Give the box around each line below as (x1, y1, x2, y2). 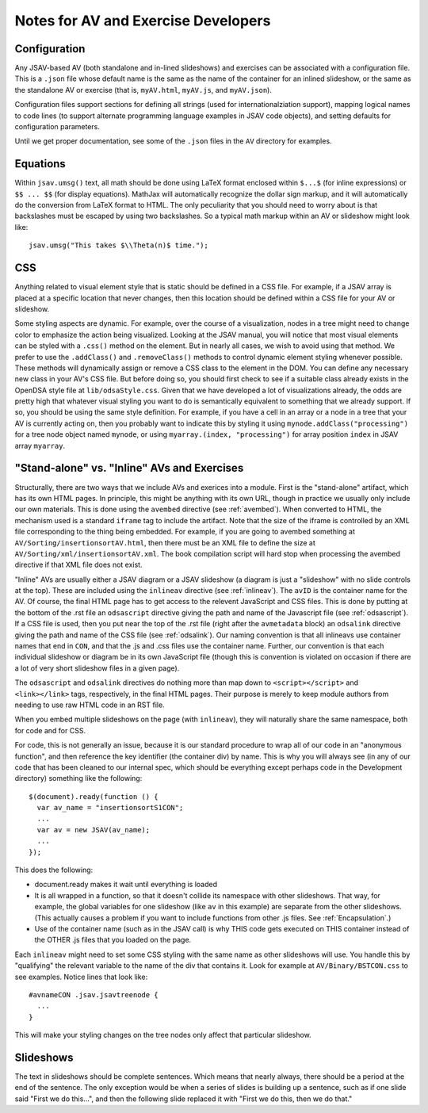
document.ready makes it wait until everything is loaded (34, 880, 218, 889)
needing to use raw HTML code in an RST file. (14, 700, 166, 709)
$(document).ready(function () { (29, 792, 159, 801)
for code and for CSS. (14, 725, 86, 735)
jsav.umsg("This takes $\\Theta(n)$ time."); (29, 241, 209, 250)
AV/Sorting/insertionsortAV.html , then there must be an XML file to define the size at (14, 537, 316, 547)
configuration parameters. (14, 122, 101, 132)
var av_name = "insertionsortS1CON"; (36, 803, 184, 813)
